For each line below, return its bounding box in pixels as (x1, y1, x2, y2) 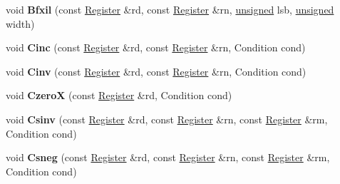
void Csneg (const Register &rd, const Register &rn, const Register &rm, (6, 150, 330, 165)
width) (6, 16, 35, 31)
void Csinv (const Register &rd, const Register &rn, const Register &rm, (6, 111, 328, 126)
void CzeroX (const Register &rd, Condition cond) (6, 88, 232, 103)
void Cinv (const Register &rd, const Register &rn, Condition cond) (6, 63, 306, 78)
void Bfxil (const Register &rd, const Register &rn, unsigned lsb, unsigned (6, 2, 334, 16)
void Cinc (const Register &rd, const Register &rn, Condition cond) (6, 40, 306, 55)
